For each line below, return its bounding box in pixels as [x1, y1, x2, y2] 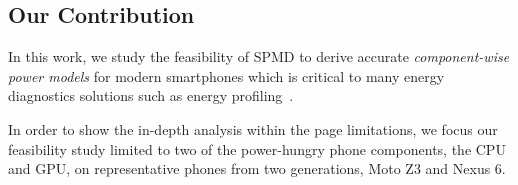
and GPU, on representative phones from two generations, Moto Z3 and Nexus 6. [8, 158, 506, 179]
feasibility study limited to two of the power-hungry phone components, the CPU [8, 138, 506, 159]
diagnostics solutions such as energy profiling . [8, 85, 294, 106]
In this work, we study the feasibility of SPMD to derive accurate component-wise [8, 46, 510, 67]
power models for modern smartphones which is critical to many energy [8, 65, 445, 86]
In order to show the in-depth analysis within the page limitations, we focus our [8, 118, 498, 139]
